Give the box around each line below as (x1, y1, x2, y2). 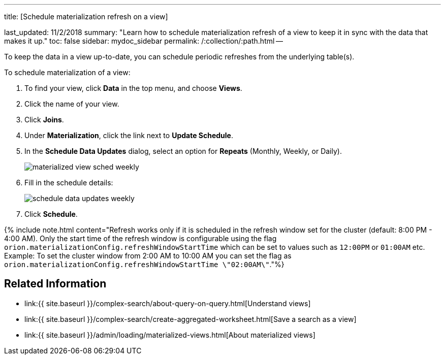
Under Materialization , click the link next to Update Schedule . (24, 131, 233, 140)
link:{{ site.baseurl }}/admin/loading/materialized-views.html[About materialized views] (24, 330, 315, 339)
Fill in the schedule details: (24, 178, 113, 187)
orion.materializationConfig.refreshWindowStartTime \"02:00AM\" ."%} (4, 260, 284, 269)
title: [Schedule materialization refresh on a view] (4, 12, 168, 21)
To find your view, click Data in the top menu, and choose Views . (24, 84, 242, 92)
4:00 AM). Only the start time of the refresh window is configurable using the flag (4, 234, 277, 243)
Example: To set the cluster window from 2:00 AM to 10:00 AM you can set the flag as (4, 251, 292, 260)
